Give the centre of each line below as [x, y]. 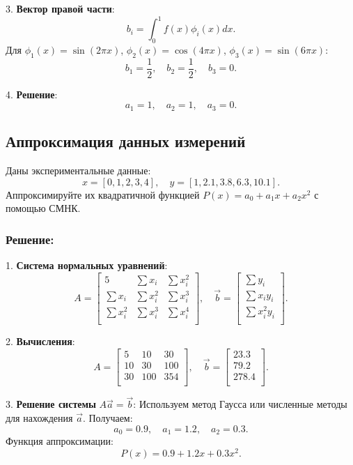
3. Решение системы [51, 404]
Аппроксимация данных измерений [126, 141]
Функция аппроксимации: [60, 441]
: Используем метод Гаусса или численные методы [240, 404]
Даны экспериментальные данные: [78, 170]
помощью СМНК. [43, 208]
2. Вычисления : [40, 341]
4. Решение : [32, 94]
